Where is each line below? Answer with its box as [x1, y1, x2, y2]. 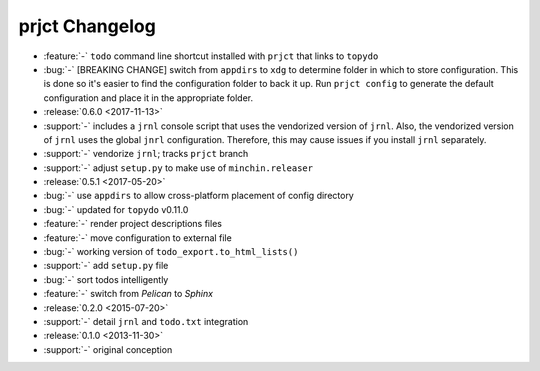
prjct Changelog [18, 15, 157, 37]
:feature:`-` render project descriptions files [43, 218, 222, 230]
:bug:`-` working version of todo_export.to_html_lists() [43, 246, 299, 258]
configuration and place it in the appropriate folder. [43, 91, 254, 104]
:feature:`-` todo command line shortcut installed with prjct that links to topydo [43, 50, 379, 62]
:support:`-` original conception [43, 343, 173, 355]
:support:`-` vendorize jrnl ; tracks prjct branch [43, 148, 249, 160]
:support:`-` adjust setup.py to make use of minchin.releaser [43, 161, 314, 174]
